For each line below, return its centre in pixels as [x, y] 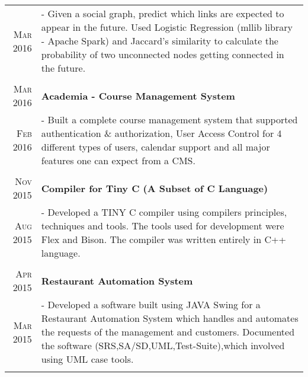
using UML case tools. [87, 359]
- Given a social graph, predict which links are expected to [163, 13]
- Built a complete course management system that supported [169, 119]
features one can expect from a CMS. [118, 160]
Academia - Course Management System [138, 95]
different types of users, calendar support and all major [155, 147]
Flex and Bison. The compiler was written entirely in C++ [163, 239]
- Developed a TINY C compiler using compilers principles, [164, 212]
